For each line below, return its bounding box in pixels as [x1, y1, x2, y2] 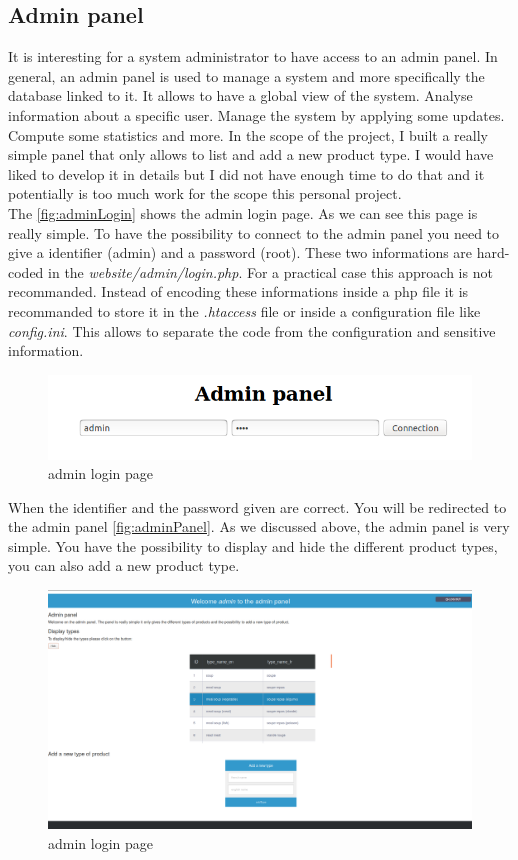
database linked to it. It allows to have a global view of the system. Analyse [8, 85, 473, 106]
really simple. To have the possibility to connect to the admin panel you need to [8, 222, 500, 243]
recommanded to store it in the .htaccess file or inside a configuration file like [8, 300, 481, 321]
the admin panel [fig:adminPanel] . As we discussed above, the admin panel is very [8, 516, 510, 537]
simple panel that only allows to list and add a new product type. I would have [8, 144, 494, 165]
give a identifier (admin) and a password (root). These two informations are [8, 242, 473, 263]
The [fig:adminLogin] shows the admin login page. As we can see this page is [8, 202, 478, 223]
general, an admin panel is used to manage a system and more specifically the [8, 65, 485, 86]
